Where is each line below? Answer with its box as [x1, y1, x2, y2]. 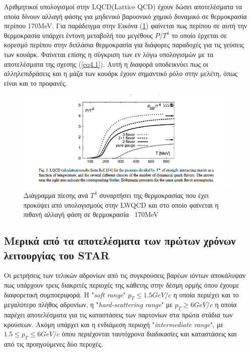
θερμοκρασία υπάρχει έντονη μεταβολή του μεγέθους [4, 30, 153, 40]
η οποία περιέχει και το [173, 289, 239, 299]
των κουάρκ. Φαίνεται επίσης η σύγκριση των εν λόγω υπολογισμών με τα [4, 49, 214, 59]
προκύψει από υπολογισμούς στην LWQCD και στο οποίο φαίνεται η [23, 199, 219, 210]
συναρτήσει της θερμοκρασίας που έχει [99, 190, 209, 200]
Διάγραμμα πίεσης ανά [23, 190, 89, 200]
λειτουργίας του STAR [4, 247, 109, 262]
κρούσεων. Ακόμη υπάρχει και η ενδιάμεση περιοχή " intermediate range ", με [4, 319, 224, 329]
